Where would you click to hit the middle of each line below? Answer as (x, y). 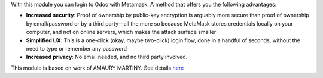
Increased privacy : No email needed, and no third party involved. (107, 57)
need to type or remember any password (77, 48)
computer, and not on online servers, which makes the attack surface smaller (121, 32)
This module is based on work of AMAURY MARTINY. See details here (97, 68)
